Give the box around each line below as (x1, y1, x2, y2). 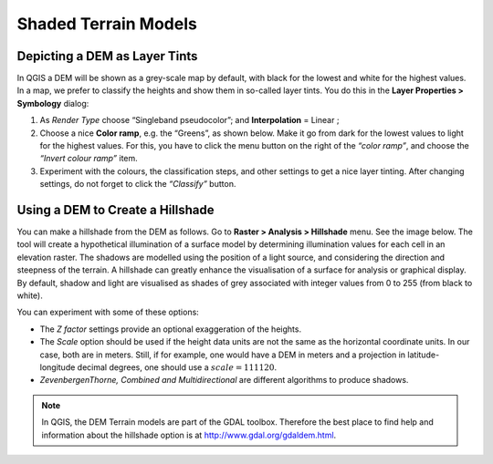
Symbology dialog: (16, 98, 89, 108)
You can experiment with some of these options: (16, 306, 200, 318)
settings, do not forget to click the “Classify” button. (39, 179, 236, 190)
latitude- (407, 349, 440, 360)
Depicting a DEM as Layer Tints (16, 48, 198, 64)
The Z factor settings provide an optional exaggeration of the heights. (39, 324, 301, 335)
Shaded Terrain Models (16, 14, 198, 34)
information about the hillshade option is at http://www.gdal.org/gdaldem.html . (41, 429, 337, 440)
